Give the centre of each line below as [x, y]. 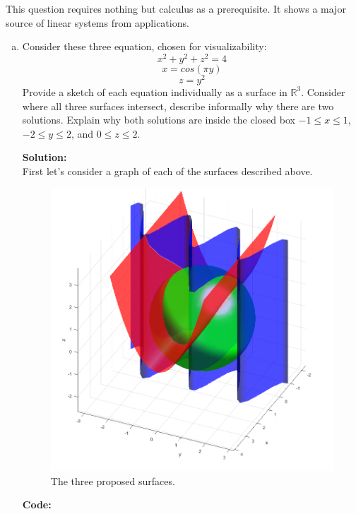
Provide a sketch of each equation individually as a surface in [155, 91]
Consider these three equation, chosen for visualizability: [144, 46]
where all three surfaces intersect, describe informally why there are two [178, 106]
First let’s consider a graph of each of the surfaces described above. [167, 171]
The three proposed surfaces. [113, 480]
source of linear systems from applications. [97, 22]
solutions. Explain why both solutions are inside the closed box [159, 120]
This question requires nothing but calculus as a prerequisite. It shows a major [176, 8]
